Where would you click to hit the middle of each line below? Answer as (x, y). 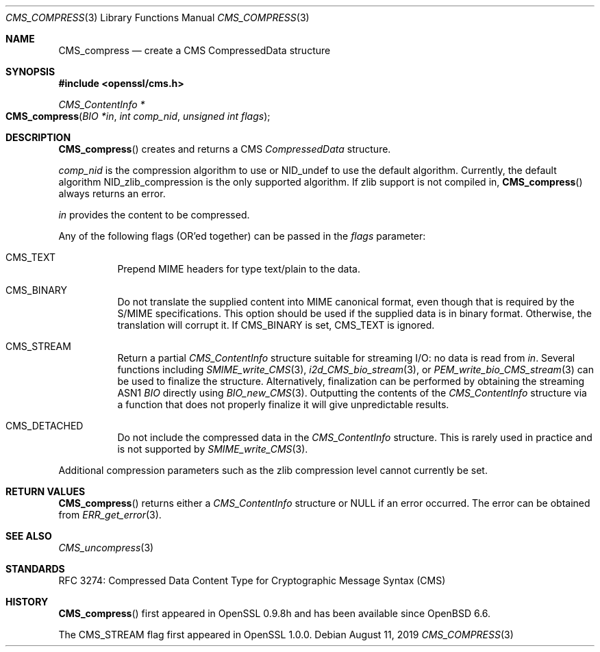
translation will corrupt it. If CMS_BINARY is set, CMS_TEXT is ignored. (276, 325)
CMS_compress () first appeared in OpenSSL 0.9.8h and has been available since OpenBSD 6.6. (275, 613)
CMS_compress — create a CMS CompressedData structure (195, 50)
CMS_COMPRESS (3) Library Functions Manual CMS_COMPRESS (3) (158, 17)
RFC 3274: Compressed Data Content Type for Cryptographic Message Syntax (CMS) (252, 580)
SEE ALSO (29, 536)
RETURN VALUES (46, 491)
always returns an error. (112, 193)
